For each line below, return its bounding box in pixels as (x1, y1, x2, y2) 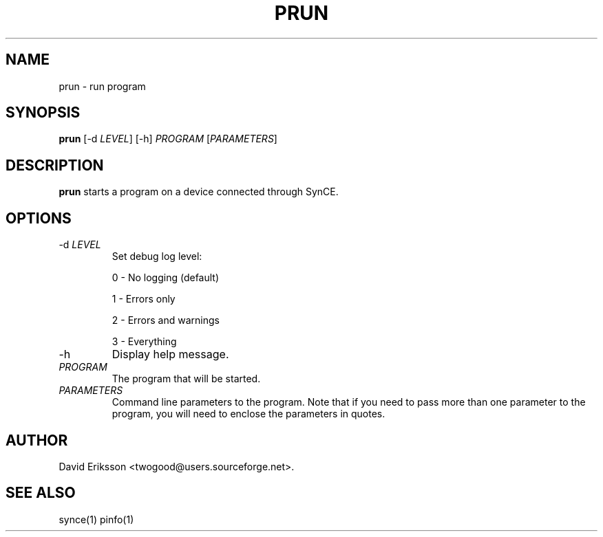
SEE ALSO (6, 484, 76, 502)
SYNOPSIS (6, 104, 81, 122)
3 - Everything (112, 336, 177, 348)
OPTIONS (6, 209, 72, 227)
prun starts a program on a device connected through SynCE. (59, 186, 339, 198)
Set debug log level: (112, 250, 202, 263)
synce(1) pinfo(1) (59, 513, 134, 525)
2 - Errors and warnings (112, 314, 220, 327)
